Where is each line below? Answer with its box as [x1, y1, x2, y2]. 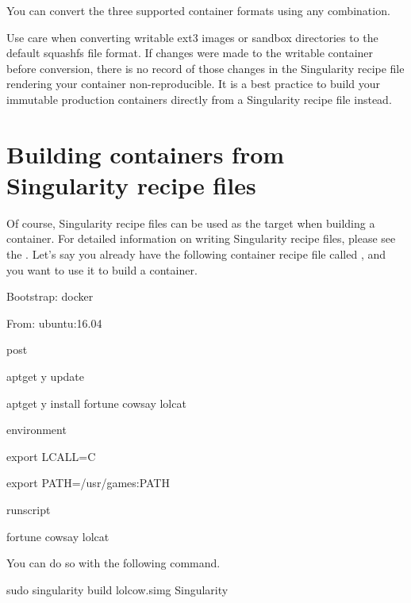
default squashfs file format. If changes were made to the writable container [6, 44, 374, 61]
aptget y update [6, 368, 85, 385]
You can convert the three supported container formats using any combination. [6, 2, 390, 18]
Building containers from [6, 137, 285, 170]
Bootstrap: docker [6, 288, 94, 305]
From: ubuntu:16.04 [6, 314, 102, 331]
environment [6, 421, 67, 438]
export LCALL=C [6, 447, 96, 464]
